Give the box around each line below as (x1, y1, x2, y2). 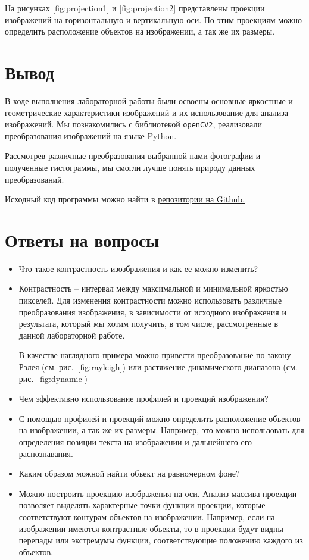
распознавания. (18, 447, 73, 459)
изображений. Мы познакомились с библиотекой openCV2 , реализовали (5, 118, 262, 130)
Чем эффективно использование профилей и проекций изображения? (18, 392, 269, 405)
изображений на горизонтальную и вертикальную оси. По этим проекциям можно (5, 13, 302, 26)
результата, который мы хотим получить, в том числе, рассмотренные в (18, 317, 279, 330)
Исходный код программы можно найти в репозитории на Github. (5, 193, 245, 205)
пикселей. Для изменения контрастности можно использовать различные (18, 294, 282, 306)
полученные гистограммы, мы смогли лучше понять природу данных (5, 161, 255, 173)
